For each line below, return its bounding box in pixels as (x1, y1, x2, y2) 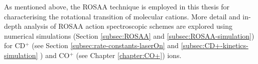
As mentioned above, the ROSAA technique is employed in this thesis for (4, 1, 229, 11)
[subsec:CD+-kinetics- (181, 40, 248, 51)
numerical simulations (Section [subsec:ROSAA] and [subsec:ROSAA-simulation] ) (4, 30, 254, 41)
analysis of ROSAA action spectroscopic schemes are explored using (24, 21, 233, 31)
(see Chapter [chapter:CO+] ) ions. (76, 50, 182, 60)
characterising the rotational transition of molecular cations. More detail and (4, 11, 240, 21)
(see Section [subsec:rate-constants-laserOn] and (32, 40, 179, 51)
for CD (4, 40, 26, 51)
